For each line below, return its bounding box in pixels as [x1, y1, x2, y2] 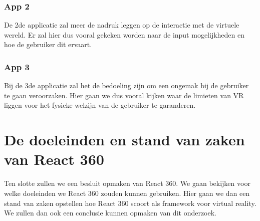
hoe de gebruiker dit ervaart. [4, 39, 92, 50]
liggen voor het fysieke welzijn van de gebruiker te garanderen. [4, 100, 196, 110]
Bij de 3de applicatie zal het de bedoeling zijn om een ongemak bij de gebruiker [4, 80, 249, 91]
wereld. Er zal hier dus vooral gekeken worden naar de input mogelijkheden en [4, 29, 245, 40]
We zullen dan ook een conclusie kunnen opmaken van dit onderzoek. [4, 207, 217, 218]
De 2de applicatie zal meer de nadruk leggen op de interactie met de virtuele [4, 20, 239, 30]
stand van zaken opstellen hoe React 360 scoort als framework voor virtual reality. [4, 197, 256, 208]
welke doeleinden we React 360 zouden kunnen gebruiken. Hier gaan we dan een [4, 187, 250, 198]
